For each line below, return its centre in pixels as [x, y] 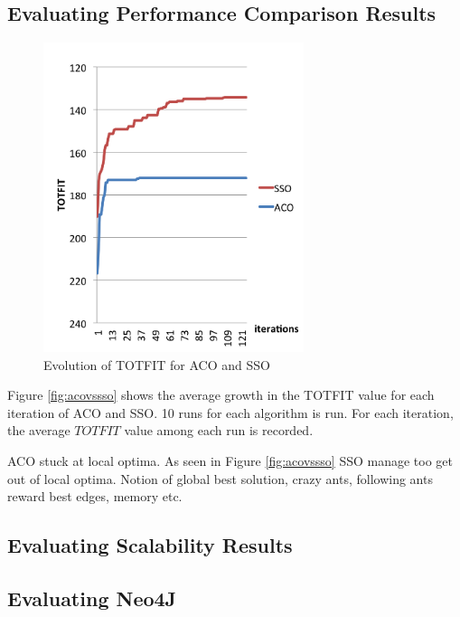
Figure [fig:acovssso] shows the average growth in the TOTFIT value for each [221, 395]
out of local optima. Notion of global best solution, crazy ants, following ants [220, 478]
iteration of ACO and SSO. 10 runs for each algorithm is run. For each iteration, [230, 412]
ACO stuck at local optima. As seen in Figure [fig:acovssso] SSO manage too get [230, 460]
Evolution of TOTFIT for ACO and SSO [157, 364]
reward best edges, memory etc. [95, 496]
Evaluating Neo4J [92, 598]
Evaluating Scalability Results [150, 545]
